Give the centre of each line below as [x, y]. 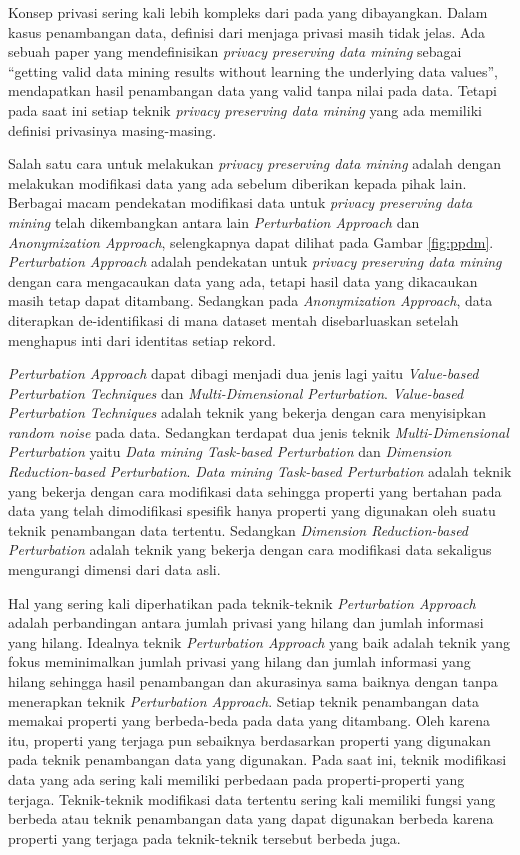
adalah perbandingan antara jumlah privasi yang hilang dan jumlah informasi [246, 622]
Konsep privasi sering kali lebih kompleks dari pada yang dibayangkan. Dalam [248, 12]
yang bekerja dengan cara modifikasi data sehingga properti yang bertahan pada [255, 490]
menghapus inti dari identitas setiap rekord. [142, 339]
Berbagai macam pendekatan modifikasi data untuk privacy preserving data [240, 202]
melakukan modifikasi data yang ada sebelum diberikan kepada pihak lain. [237, 182]
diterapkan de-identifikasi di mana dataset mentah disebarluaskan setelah [233, 319]
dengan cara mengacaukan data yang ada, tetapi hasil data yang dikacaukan [243, 280]
